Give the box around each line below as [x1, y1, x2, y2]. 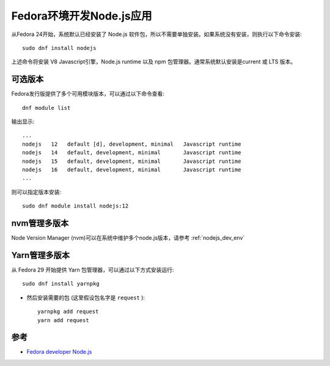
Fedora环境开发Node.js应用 [11, 9, 152, 23]
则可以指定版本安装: [11, 188, 62, 195]
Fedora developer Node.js [26, 348, 92, 356]
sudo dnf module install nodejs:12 [22, 203, 129, 210]
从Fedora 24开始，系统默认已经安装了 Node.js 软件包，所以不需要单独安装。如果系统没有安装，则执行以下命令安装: [11, 30, 302, 38]
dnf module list [22, 104, 71, 111]
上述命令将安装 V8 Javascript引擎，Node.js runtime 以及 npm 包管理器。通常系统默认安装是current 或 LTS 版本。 [11, 58, 296, 65]
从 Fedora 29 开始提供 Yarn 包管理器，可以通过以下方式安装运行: [11, 266, 174, 273]
